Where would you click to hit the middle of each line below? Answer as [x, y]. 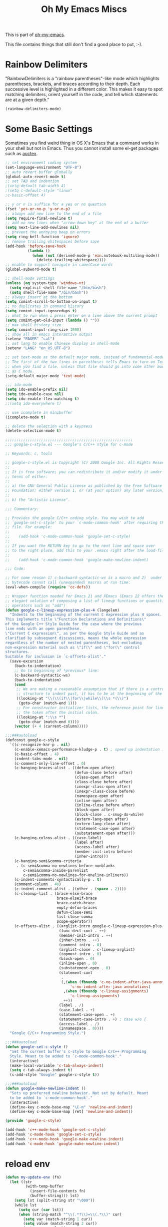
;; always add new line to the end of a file [53, 214]
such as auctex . [21, 153]
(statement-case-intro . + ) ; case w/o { [102, 1019]
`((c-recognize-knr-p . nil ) [40, 745]
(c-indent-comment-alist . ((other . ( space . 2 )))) [70, 889]
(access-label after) [97, 847]
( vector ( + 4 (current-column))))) [51, 727]
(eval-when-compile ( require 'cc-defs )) [48, 587]
